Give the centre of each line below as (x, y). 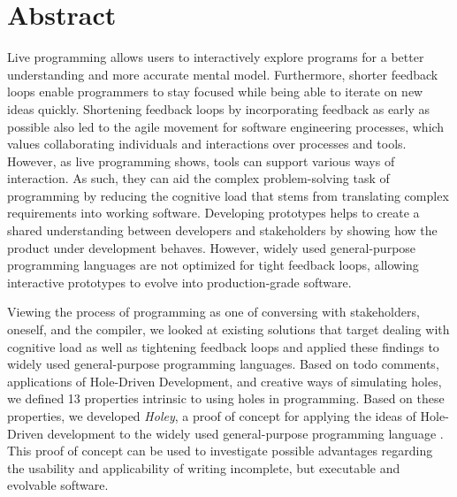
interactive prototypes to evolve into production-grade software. (179, 282)
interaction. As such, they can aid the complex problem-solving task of (198, 178)
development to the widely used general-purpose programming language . (245, 433)
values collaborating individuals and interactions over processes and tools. (207, 144)
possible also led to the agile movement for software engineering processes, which (226, 126)
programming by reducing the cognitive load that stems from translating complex (228, 195)
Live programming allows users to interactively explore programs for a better (216, 57)
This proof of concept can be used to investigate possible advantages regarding (220, 451)
